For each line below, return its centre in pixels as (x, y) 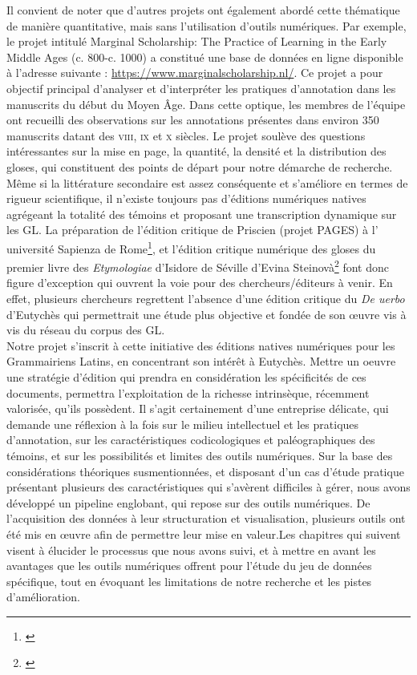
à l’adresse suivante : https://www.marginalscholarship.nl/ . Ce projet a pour (195, 73)
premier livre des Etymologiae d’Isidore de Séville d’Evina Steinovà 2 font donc (198, 266)
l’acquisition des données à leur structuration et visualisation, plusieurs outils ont (206, 518)
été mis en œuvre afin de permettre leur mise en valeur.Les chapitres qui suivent (204, 534)
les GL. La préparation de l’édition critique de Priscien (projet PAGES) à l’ (192, 230)
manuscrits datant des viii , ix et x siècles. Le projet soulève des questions (186, 135)
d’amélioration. (43, 597)
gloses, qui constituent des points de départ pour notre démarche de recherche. (200, 166)
